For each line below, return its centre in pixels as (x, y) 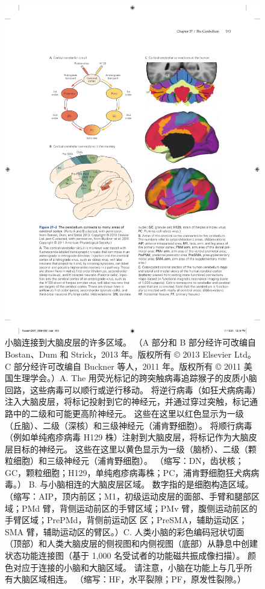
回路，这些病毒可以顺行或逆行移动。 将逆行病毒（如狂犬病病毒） (131, 389)
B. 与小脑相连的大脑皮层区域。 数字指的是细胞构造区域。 (141, 484)
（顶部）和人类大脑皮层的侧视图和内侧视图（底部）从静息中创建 (131, 543)
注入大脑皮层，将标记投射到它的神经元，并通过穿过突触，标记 (127, 401)
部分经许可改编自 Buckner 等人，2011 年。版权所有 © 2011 (127, 366)
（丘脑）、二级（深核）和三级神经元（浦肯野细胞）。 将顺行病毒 (129, 425)
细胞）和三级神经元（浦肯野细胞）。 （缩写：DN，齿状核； (128, 461)
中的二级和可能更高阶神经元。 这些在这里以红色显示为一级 (128, 413)
